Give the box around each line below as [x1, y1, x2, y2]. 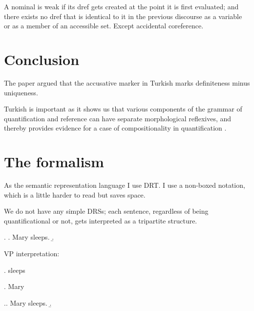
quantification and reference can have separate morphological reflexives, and [4, 113, 232, 123]
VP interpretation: [4, 248, 60, 258]
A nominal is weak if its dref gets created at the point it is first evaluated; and [4, 1, 239, 11]
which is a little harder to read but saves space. [4, 189, 146, 200]
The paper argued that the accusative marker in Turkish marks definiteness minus [4, 77, 250, 88]
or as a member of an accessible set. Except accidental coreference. [4, 21, 204, 31]
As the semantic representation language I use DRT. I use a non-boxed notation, [4, 180, 245, 190]
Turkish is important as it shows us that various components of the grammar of [4, 104, 242, 114]
